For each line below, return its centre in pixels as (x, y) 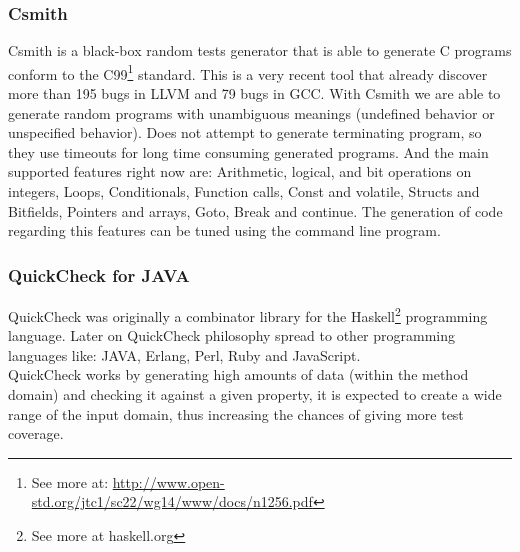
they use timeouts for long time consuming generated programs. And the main (248, 151)
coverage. (36, 433)
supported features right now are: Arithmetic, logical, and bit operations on (240, 171)
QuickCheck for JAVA (99, 274)
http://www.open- (168, 481)
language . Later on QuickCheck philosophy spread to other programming (232, 335)
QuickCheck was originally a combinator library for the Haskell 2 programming (248, 314)
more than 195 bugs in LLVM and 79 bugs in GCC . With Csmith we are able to (254, 93)
